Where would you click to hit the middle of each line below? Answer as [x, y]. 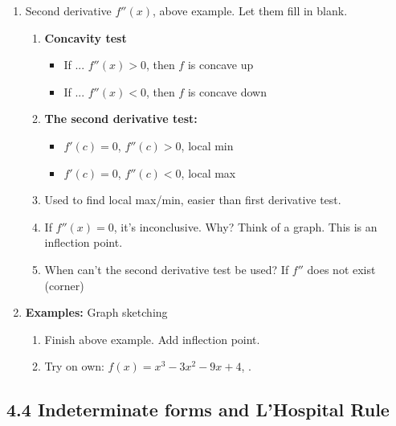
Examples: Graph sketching [96, 312]
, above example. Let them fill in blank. [250, 10]
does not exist [341, 269]
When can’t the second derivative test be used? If [167, 269]
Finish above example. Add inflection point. [152, 339]
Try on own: [74, 366]
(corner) [64, 285]
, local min [207, 145]
